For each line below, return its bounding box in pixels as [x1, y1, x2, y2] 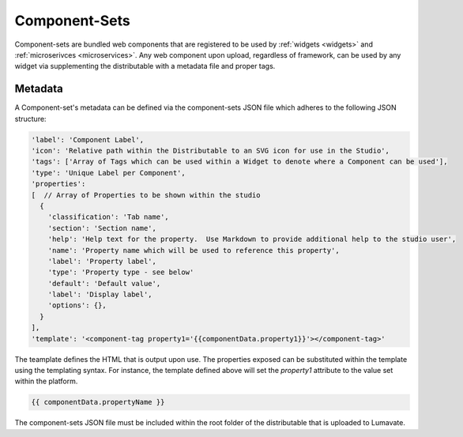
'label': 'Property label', [47, 257, 157, 266]
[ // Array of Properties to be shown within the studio [31, 190, 261, 199]
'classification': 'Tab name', [47, 213, 169, 221]
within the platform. [14, 376, 78, 386]
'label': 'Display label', [47, 290, 153, 299]
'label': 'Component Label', [31, 135, 145, 144]
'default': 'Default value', [47, 279, 161, 288]
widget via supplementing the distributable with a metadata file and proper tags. [14, 62, 276, 71]
